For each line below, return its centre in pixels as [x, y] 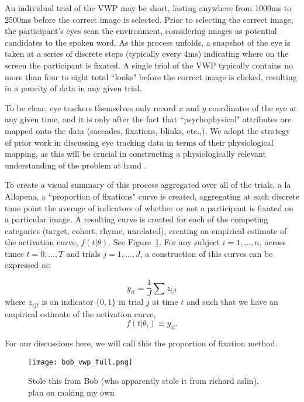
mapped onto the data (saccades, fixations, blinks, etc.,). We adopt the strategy [148, 130]
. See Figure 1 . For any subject [164, 242]
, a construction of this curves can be [206, 253]
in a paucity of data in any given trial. [73, 88]
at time [165, 302]
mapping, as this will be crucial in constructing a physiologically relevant [135, 154]
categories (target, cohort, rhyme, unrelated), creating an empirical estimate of [146, 230]
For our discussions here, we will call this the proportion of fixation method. [141, 343]
